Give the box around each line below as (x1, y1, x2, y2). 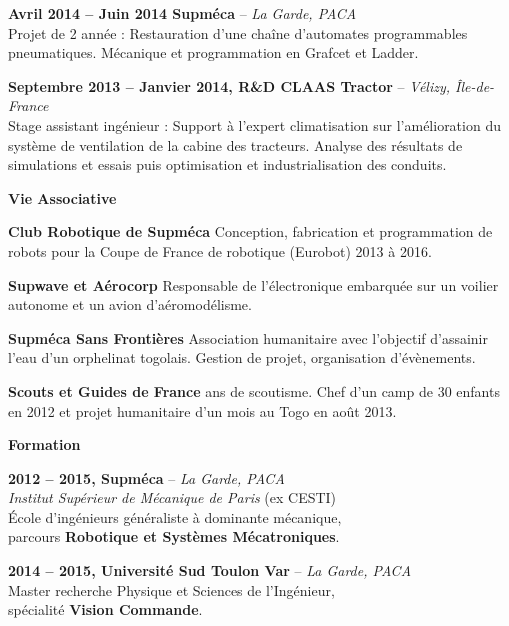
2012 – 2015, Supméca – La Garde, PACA (8, 467, 285, 488)
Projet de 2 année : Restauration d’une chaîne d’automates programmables (8, 22, 468, 43)
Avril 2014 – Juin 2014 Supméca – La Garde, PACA (8, 3, 357, 23)
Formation (8, 434, 81, 455)
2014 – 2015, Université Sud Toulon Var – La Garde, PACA (8, 560, 412, 581)
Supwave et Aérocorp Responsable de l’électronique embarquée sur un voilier (8, 274, 499, 295)
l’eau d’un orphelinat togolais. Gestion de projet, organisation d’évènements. (8, 347, 476, 368)
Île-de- (455, 75, 495, 96)
